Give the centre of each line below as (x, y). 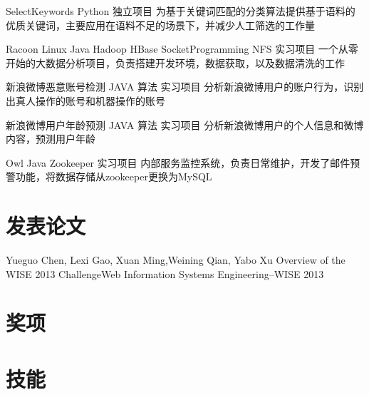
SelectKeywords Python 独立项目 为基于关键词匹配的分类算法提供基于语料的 (181, 11)
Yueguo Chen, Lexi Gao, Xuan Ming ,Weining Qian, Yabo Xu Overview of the (176, 260)
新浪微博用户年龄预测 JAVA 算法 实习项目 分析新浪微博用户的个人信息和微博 (185, 124)
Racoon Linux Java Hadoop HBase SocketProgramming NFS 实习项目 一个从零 (182, 49)
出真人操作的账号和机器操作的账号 (85, 100)
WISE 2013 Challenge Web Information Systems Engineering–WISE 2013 (165, 273)
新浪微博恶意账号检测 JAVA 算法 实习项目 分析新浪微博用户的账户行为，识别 (185, 87)
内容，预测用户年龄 (51, 139)
